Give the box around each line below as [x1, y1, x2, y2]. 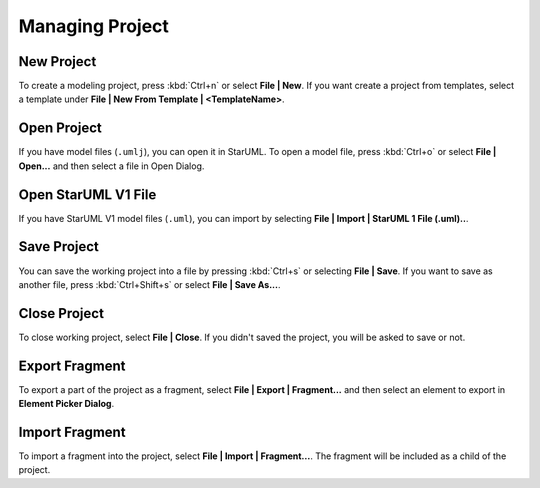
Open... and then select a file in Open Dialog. [18, 160, 205, 172]
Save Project [18, 238, 100, 255]
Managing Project [18, 15, 170, 37]
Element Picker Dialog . [18, 398, 115, 410]
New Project [18, 53, 97, 70]
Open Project [18, 120, 102, 137]
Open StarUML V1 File [18, 186, 157, 203]
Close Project [18, 305, 105, 322]
